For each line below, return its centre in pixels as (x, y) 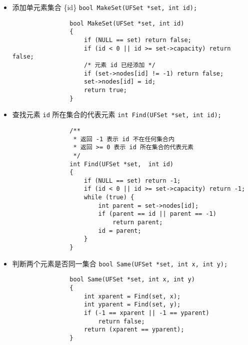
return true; (105, 90)
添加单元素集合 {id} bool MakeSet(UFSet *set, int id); (105, 7)
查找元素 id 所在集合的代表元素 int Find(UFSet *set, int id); (117, 114)
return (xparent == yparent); (134, 330)
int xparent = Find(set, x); (132, 296)
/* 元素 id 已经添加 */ (119, 65)
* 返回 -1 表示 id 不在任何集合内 (124, 139)
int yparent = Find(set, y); (132, 305)
